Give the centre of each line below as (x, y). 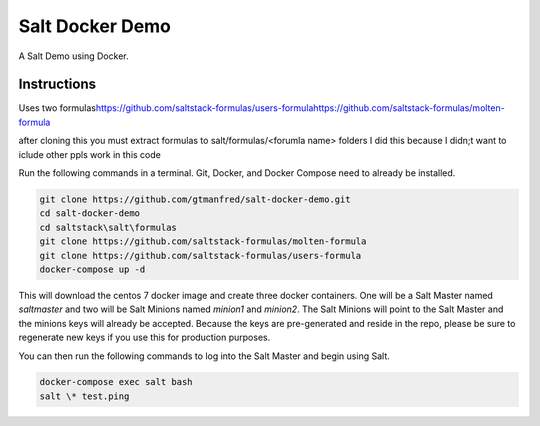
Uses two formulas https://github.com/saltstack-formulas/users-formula (166, 108)
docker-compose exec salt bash (116, 382)
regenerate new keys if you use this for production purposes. (144, 337)
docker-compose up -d (92, 269)
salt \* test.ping (84, 396)
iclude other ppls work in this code (90, 154)
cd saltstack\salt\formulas (108, 227)
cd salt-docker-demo (89, 213)
